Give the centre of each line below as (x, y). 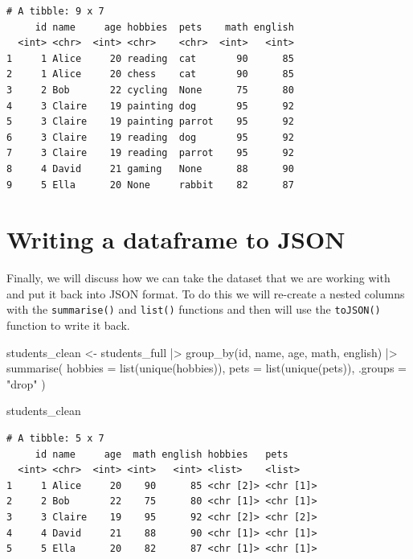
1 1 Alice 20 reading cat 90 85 (150, 58)
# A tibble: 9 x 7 (55, 11)
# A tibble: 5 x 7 (55, 439)
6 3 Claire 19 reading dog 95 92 (150, 137)
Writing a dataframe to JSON (176, 239)
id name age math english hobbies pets (162, 454)
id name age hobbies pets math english (164, 27)
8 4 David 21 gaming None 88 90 (150, 169)
